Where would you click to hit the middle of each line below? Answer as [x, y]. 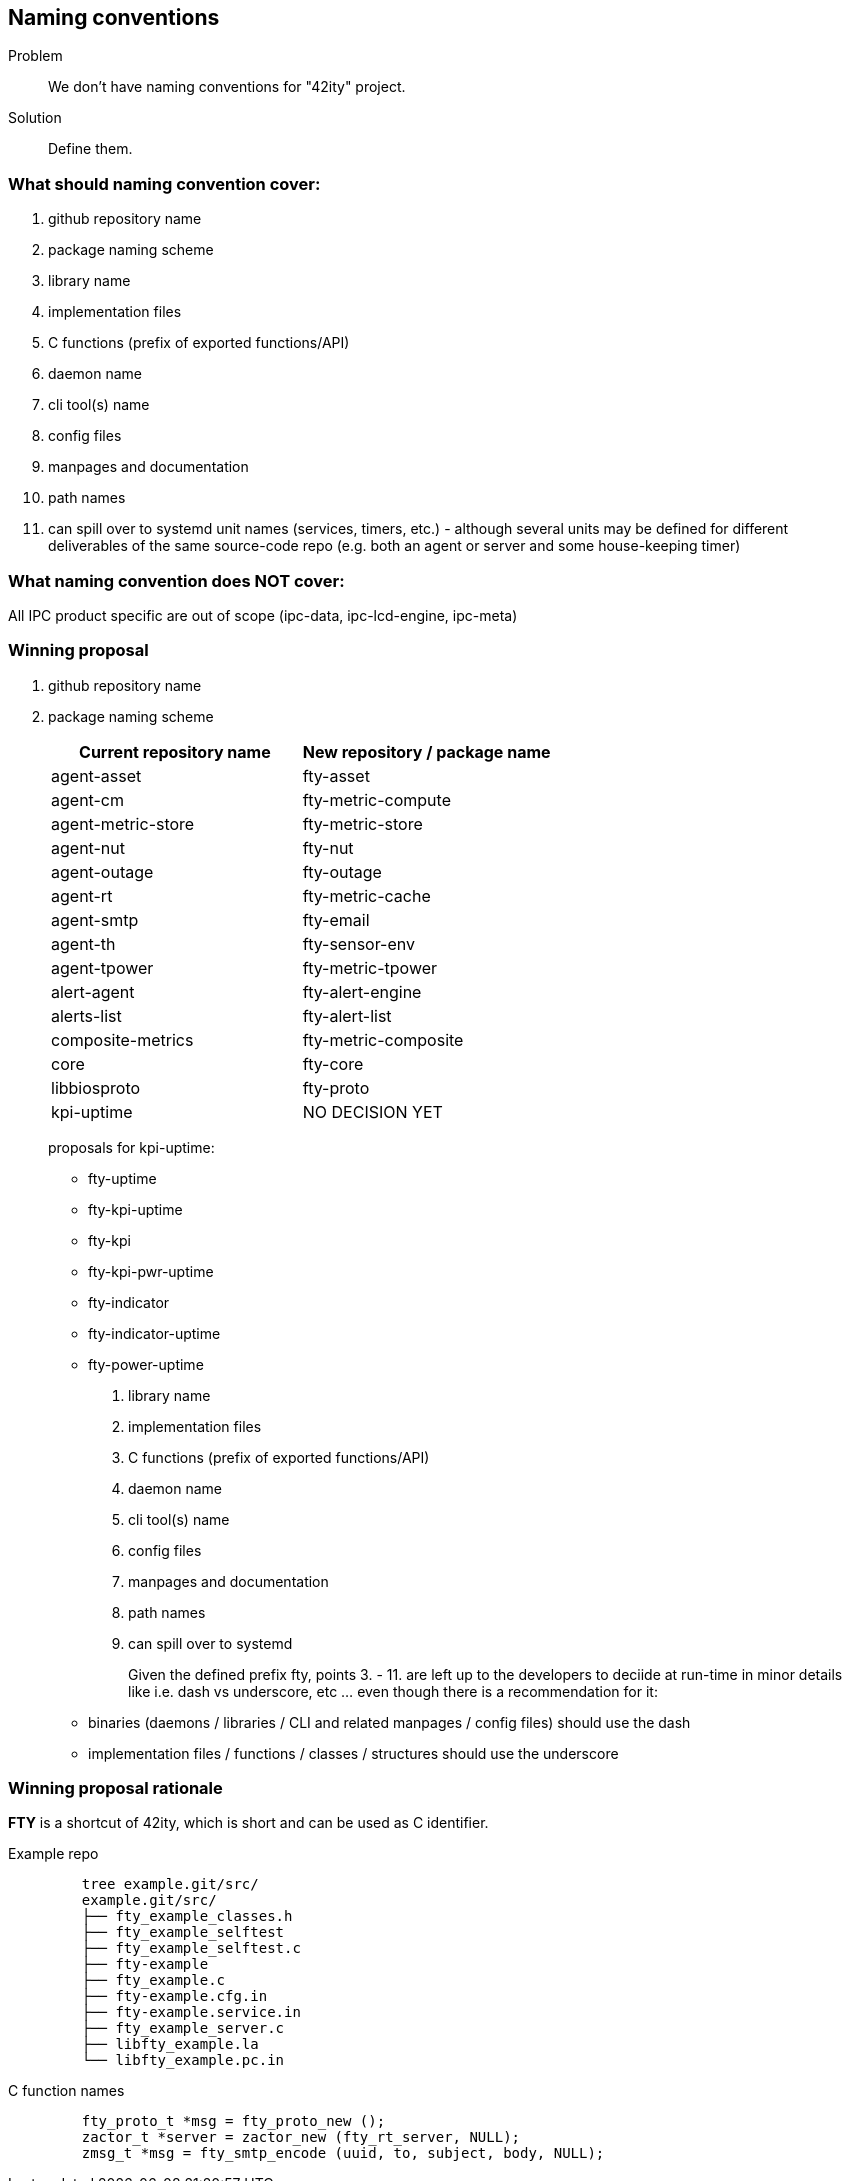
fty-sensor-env [358, 943]
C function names [66, 2091]
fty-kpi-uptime [135, 1209]
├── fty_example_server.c [183, 2028]
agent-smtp [95, 919]
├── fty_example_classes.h [187, 1916]
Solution [35, 118]
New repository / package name [426, 751]
